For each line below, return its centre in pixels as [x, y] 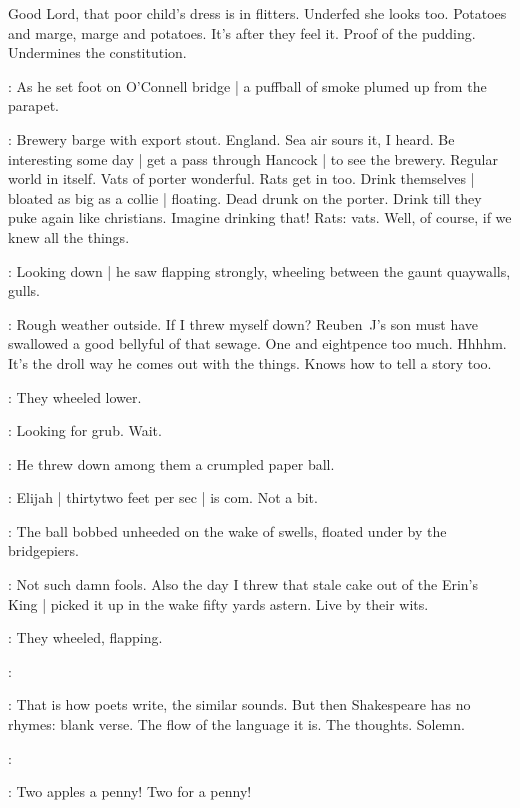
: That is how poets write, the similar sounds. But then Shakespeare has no [239, 704]
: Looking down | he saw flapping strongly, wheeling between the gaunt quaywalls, [259, 270]
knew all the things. [69, 236]
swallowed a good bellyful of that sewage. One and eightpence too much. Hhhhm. [257, 343]
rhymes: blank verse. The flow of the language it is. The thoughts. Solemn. [236, 724]
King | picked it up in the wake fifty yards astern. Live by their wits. [218, 603]
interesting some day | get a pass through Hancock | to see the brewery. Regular [253, 158]
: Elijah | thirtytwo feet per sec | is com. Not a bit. [163, 497]
